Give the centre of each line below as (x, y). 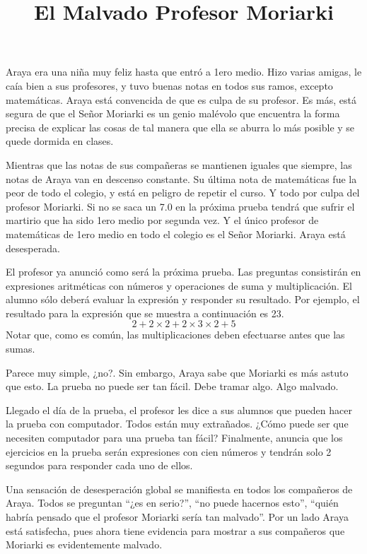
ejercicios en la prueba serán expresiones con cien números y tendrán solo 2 (169, 451)
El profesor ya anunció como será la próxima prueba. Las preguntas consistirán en (183, 272)
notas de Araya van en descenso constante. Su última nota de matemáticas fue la (181, 178)
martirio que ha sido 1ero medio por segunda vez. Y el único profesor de (162, 220)
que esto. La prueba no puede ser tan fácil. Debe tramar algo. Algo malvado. (172, 386)
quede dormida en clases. (60, 141)
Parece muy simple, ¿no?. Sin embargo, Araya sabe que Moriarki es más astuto (177, 372)
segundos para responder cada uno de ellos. (99, 465)
